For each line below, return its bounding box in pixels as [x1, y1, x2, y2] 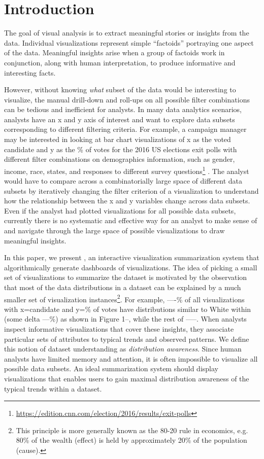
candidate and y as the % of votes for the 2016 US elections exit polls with [4, 144, 237, 154]
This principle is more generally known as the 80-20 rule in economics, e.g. [16, 425, 248, 435]
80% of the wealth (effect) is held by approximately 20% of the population [16, 435, 247, 445]
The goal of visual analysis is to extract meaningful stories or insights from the [4, 27, 249, 38]
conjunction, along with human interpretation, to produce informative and [4, 57, 236, 67]
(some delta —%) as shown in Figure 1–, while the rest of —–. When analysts [4, 313, 247, 324]
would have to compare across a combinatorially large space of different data [4, 175, 242, 186]
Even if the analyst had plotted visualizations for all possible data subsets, [4, 205, 236, 216]
